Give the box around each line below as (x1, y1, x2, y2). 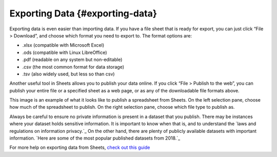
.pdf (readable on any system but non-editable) (22, 56, 123, 63)
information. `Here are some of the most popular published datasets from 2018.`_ (9, 135, 181, 141)
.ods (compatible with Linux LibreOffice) (22, 49, 107, 55)
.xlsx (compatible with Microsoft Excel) (22, 42, 105, 48)
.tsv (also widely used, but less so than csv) (22, 71, 115, 77)
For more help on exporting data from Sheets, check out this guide (9, 144, 150, 151)
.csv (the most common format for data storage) (22, 64, 124, 70)
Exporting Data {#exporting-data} (9, 8, 157, 19)
